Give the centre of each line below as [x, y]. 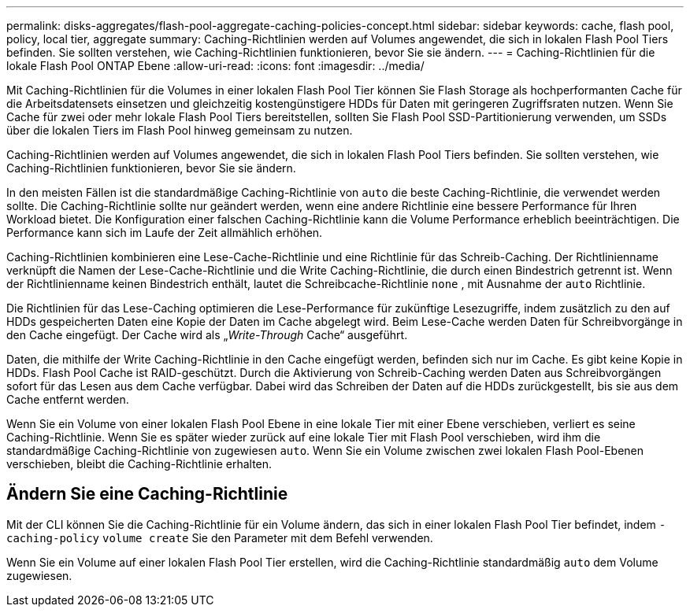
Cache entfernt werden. [68, 399]
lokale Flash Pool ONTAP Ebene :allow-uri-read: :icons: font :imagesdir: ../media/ [215, 66]
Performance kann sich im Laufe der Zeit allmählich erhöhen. [165, 233]
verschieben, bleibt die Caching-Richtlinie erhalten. [139, 464]
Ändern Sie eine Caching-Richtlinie [147, 494]
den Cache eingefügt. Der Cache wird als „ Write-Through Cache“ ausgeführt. [207, 335]
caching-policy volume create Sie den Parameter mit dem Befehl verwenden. [220, 537]
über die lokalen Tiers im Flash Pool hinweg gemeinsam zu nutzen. [180, 130]
